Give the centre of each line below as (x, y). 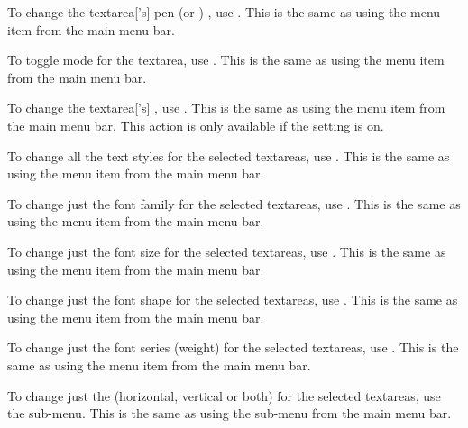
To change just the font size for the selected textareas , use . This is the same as (227, 251)
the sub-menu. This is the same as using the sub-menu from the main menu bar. (229, 413)
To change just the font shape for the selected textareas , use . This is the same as (233, 300)
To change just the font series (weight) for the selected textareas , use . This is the (233, 347)
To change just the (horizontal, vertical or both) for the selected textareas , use (224, 395)
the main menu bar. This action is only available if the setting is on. (196, 125)
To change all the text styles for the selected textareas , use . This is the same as (229, 155)
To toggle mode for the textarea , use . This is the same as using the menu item (226, 60)
